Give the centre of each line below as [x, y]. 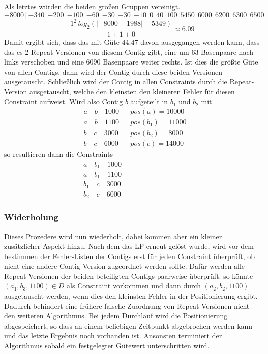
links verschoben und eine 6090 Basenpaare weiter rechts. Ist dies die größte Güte [131, 62]
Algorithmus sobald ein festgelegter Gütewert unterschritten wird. [107, 346]
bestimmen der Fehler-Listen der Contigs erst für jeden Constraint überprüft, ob [130, 256]
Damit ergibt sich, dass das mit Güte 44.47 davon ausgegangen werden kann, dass [132, 41]
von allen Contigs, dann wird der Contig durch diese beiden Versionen [113, 71]
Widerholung [31, 217]
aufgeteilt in [149, 101]
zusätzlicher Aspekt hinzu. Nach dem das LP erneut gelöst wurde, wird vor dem [129, 246]
